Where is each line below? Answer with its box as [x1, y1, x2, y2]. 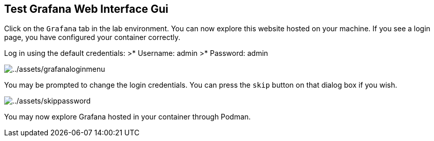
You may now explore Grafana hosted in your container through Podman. [4, 112, 251, 122]
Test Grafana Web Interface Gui [4, 3, 168, 15]
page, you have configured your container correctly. [4, 33, 181, 42]
